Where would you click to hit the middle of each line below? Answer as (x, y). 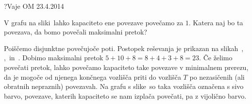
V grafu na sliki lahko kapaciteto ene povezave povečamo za (94, 22)
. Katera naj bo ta (216, 22)
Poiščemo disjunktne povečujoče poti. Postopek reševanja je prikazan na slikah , (124, 48)
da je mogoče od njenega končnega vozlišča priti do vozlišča (92, 77)
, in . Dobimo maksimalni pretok (54, 58)
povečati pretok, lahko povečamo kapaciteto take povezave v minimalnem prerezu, (126, 67)
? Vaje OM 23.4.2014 (34, 6)
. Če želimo (216, 58)
